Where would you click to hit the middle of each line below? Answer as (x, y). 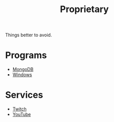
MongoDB (23, 70)
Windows (22, 75)
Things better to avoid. (29, 35)
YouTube (22, 114)
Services (24, 95)
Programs (26, 55)
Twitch (19, 109)
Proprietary (84, 9)
